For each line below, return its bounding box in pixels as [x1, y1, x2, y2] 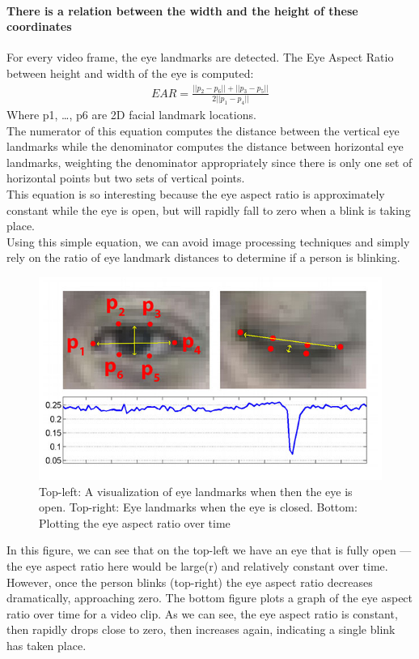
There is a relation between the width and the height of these [6, 2, 358, 19]
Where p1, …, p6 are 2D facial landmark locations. [6, 106, 256, 123]
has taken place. [6, 637, 87, 654]
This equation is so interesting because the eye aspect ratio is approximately [6, 185, 385, 202]
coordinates [6, 18, 72, 35]
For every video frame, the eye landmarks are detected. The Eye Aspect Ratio [6, 49, 394, 66]
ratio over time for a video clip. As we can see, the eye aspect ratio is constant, [6, 605, 398, 622]
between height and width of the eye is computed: [6, 64, 254, 81]
